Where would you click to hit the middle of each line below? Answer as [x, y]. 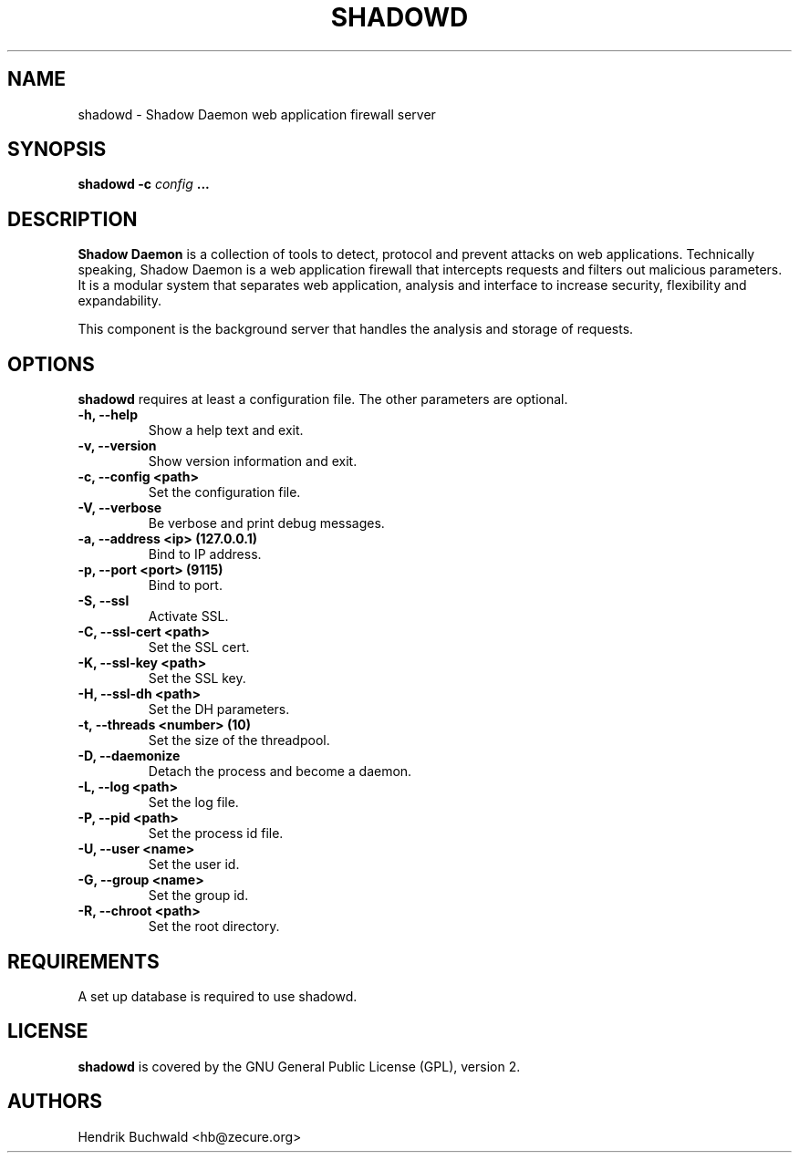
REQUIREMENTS [83, 961]
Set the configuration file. [224, 492]
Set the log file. [193, 803]
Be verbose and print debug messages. [266, 523]
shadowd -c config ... [144, 184]
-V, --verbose [120, 508]
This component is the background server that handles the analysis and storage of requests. [356, 329]
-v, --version [117, 446]
